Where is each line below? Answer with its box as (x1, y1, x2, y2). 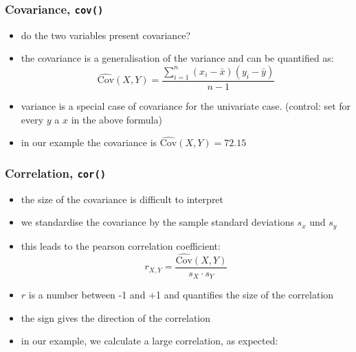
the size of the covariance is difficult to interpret (21, 191, 224, 206)
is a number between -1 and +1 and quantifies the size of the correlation (28, 288, 334, 302)
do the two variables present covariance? (21, 27, 191, 42)
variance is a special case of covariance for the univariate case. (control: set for (21, 99, 351, 113)
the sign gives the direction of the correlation (21, 310, 211, 325)
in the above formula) (71, 112, 162, 126)
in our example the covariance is (21, 135, 157, 150)
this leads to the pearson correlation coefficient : (21, 238, 221, 253)
